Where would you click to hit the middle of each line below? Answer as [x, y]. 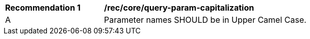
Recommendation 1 [43, 8]
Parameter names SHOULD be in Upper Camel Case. [205, 20]
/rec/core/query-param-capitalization [179, 8]
